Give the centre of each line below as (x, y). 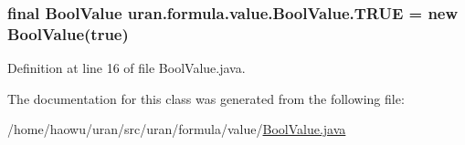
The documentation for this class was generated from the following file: (206, 98)
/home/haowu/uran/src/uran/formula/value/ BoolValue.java (177, 129)
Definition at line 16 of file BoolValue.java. (127, 68)
